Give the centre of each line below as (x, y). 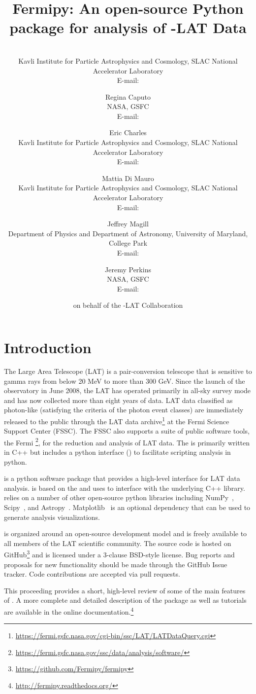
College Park (128, 243)
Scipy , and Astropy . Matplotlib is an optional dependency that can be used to (127, 507)
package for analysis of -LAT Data (128, 27)
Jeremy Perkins (128, 269)
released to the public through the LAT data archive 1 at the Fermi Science (117, 420)
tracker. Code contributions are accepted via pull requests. (92, 574)
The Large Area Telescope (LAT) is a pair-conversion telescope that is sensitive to (128, 371)
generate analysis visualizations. (52, 517)
